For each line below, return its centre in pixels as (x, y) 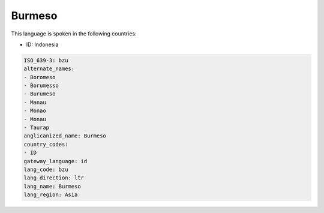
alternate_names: (49, 69)
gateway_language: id (55, 161)
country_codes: (46, 144)
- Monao (35, 111)
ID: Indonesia (42, 44)
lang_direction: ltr (54, 178)
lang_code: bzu (46, 169)
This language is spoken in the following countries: (74, 34)
